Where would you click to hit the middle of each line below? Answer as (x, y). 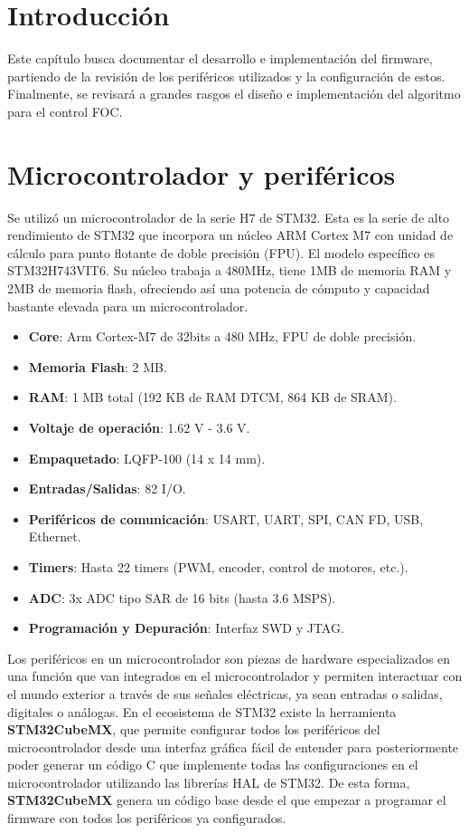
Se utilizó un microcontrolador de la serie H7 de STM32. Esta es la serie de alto (229, 217)
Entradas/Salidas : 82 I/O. (107, 488)
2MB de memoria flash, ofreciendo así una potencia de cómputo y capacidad (219, 288)
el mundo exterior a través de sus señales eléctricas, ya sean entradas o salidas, (225, 693)
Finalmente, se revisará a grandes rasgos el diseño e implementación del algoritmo (234, 94)
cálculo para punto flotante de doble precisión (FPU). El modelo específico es (221, 252)
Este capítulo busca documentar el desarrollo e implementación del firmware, (220, 58)
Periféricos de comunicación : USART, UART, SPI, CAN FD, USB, (226, 518)
